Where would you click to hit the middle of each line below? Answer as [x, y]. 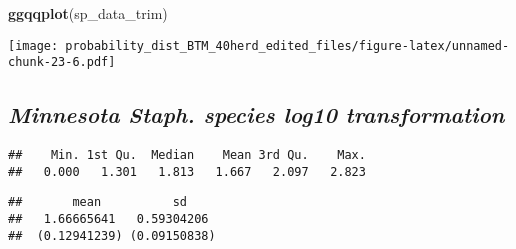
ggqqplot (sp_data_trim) [88, 13]
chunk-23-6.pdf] [62, 62]
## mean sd [97, 202]
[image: [33, 45]
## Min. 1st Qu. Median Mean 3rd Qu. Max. [187, 155]
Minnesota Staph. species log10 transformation [256, 114]
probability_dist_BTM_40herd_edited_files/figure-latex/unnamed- [287, 45]
